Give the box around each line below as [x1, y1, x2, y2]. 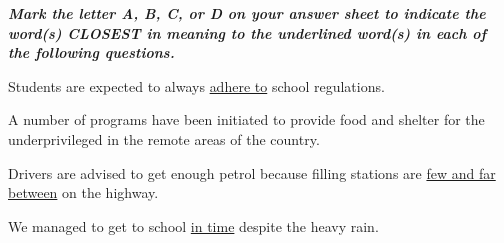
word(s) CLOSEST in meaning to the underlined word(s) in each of [8, 22, 487, 43]
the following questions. [8, 42, 175, 63]
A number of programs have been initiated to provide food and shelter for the [8, 109, 485, 130]
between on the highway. [8, 182, 159, 203]
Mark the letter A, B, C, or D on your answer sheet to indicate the [8, 3, 486, 23]
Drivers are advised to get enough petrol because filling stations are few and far [8, 162, 496, 183]
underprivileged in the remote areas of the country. [8, 128, 320, 149]
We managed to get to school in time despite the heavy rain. [8, 215, 379, 236]
